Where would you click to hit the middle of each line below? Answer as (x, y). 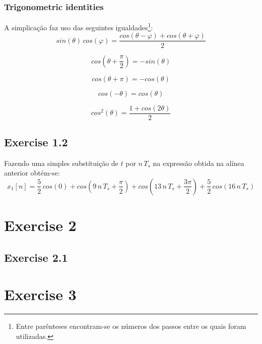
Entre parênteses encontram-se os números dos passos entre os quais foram (131, 326)
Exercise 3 (40, 294)
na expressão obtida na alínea (199, 163)
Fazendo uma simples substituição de (61, 163)
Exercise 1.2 (36, 141)
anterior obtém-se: (32, 173)
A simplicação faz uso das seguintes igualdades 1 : (79, 26)
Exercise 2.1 (36, 257)
